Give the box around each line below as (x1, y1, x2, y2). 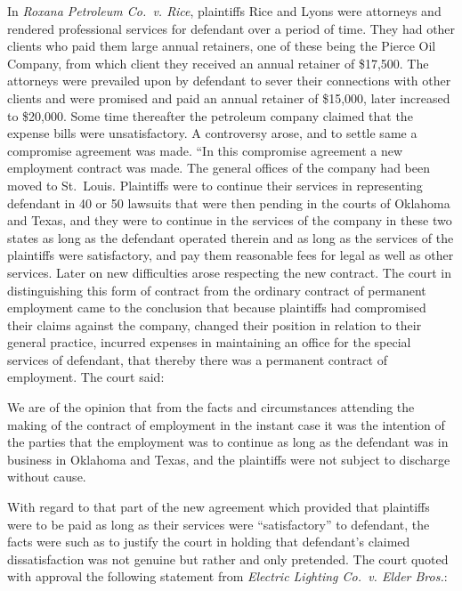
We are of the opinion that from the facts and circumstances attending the (7, 398, 415, 417)
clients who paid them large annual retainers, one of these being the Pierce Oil (7, 36, 436, 55)
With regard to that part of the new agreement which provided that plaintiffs (7, 498, 430, 516)
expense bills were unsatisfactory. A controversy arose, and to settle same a (7, 124, 417, 142)
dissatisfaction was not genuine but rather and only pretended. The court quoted (7, 549, 449, 568)
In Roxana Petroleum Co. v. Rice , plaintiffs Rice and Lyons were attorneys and (7, 2, 442, 20)
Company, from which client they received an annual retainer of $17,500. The (7, 53, 429, 72)
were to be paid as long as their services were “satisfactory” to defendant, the (7, 514, 430, 533)
